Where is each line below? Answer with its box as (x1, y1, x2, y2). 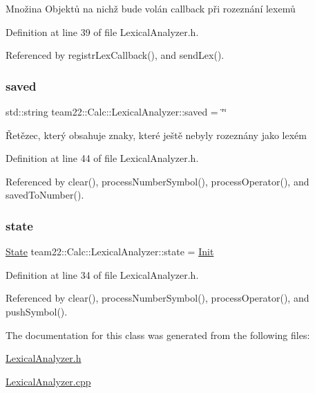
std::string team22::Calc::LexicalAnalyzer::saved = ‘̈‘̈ (6, 104, 227, 118)
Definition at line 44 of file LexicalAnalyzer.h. (6, 151, 199, 165)
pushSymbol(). (6, 304, 68, 318)
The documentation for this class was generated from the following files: (6, 327, 310, 342)
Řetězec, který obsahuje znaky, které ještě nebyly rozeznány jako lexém (6, 127, 307, 142)
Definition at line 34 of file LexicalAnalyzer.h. (6, 267, 199, 282)
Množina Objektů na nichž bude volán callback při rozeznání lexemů (6, 1, 296, 15)
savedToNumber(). (6, 188, 84, 202)
